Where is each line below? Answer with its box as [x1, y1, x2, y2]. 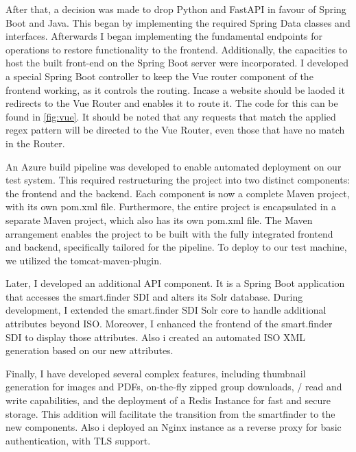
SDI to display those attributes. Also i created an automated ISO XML [5, 329, 306, 344]
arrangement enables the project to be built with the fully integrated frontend [5, 226, 333, 240]
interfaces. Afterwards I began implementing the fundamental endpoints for [5, 29, 323, 43]
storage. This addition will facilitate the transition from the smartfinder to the [5, 406, 335, 420]
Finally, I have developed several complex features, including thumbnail [5, 366, 306, 380]
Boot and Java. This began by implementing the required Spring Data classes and [5, 15, 351, 29]
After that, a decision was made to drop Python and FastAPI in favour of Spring [5, 2, 346, 16]
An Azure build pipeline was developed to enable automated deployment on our [5, 159, 342, 173]
